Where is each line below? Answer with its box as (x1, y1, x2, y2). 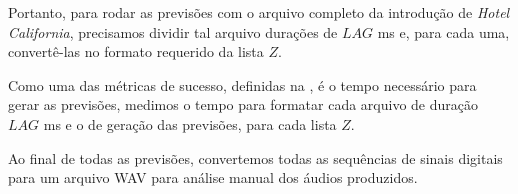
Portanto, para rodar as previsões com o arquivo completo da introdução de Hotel (8, 2, 510, 22)
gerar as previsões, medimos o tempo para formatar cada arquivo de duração (8, 94, 478, 115)
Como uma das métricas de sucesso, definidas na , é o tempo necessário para (8, 74, 477, 95)
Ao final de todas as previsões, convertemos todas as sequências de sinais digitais (8, 147, 503, 168)
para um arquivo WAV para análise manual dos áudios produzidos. (8, 167, 418, 188)
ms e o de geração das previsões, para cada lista (43, 113, 337, 134)
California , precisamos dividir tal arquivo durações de (8, 21, 338, 42)
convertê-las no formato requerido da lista (8, 41, 264, 62)
